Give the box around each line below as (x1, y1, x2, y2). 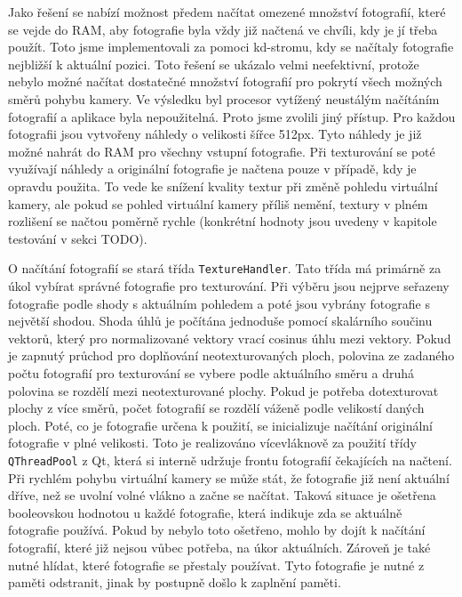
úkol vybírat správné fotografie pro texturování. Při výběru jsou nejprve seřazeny (8, 276, 450, 294)
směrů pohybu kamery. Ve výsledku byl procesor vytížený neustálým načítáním (8, 89, 440, 108)
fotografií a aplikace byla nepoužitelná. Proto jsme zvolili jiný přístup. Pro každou (8, 107, 456, 125)
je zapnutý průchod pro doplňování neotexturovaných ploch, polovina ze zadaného (8, 346, 455, 365)
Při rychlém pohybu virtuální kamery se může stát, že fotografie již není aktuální (8, 468, 450, 487)
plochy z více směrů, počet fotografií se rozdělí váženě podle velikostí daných (8, 399, 425, 417)
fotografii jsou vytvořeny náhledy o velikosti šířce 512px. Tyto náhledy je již (8, 125, 422, 143)
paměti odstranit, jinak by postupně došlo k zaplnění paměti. (8, 573, 341, 592)
